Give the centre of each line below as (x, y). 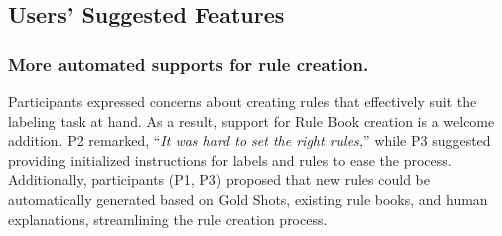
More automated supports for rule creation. (188, 63)
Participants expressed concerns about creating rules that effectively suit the (242, 101)
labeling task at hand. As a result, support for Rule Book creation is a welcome (251, 120)
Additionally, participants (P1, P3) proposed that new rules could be (219, 179)
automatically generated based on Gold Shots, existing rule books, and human (248, 198)
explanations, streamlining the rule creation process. (168, 218)
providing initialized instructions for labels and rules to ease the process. (230, 159)
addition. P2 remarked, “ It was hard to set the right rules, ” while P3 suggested (249, 140)
